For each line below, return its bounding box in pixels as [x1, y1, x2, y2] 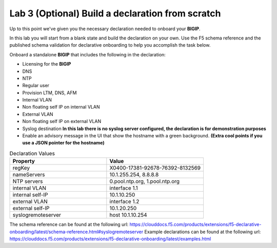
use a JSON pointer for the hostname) [22, 140, 105, 146]
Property [12, 158, 35, 165]
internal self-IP [12, 191, 48, 198]
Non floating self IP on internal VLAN [22, 104, 100, 110]
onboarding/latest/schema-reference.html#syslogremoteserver [9, 229, 144, 235]
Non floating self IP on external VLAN [22, 118, 102, 125]
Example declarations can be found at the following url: [144, 229, 261, 235]
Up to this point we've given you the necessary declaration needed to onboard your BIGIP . [9, 26, 201, 32]
